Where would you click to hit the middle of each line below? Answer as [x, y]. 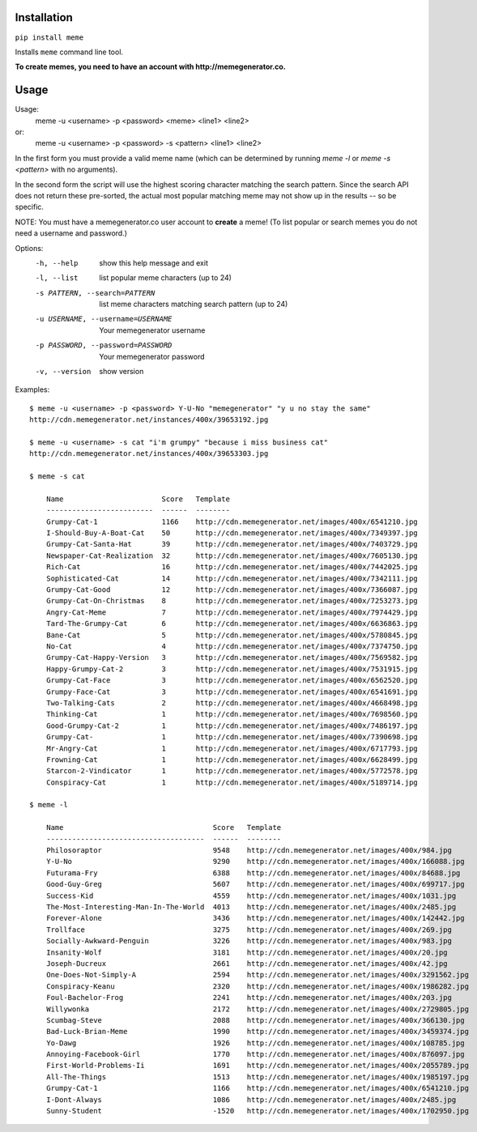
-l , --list [57, 278]
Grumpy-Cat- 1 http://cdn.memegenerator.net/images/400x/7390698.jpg [232, 737]
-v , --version [63, 372]
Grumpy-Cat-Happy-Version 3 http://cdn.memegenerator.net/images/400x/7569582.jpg [232, 657]
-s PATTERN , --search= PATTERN [95, 293]
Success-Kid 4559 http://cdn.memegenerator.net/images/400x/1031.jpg [251, 896]
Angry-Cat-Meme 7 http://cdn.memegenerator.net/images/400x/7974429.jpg [232, 612]
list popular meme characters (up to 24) [166, 278]
